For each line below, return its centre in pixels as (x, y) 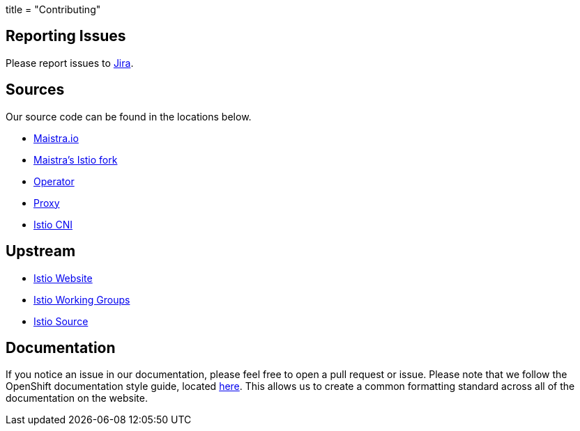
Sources (35, 90)
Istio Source (61, 321)
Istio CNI (53, 224)
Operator (54, 181)
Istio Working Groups (82, 299)
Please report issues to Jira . (70, 63)
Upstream (41, 251)
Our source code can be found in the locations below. (129, 116)
